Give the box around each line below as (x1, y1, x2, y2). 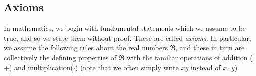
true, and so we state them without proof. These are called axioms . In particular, (4, 32, 251, 43)
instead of (190, 62, 221, 72)
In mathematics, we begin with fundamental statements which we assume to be (4, 23, 246, 33)
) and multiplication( (9, 62, 73, 72)
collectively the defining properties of (4, 52, 117, 62)
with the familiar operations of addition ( (127, 52, 253, 62)
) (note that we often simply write (75, 62, 179, 72)
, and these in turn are (175, 42, 245, 53)
